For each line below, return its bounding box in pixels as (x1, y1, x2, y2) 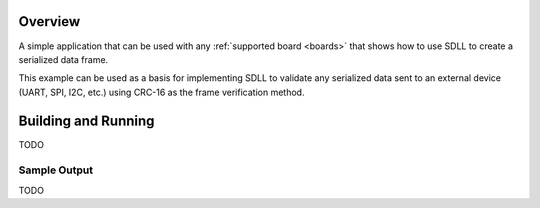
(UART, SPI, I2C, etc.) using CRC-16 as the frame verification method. (18, 86, 305, 98)
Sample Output (18, 163, 94, 177)
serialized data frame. (18, 53, 109, 65)
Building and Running (18, 112, 155, 129)
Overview (18, 13, 81, 30)
